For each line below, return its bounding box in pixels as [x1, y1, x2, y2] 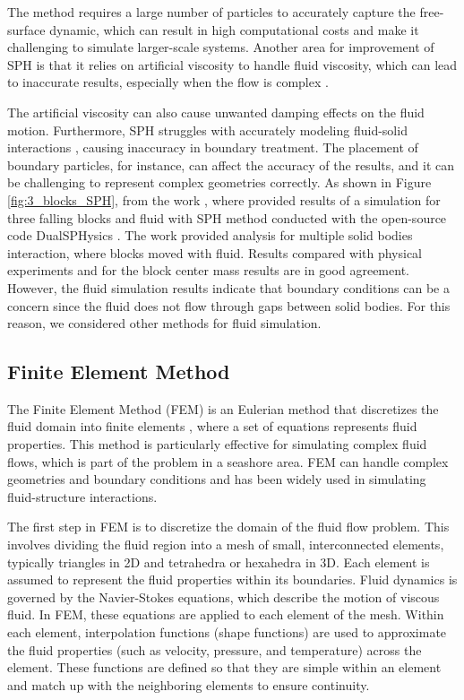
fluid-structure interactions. [7, 487, 158, 506]
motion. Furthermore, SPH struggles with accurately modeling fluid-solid [7, 120, 408, 139]
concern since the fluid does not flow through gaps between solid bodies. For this [7, 296, 451, 315]
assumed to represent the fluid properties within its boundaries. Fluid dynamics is [7, 570, 458, 589]
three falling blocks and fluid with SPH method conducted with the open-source [7, 208, 447, 227]
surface [7, 20, 46, 39]
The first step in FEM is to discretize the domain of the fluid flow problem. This [7, 517, 450, 536]
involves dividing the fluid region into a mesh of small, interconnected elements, [7, 535, 444, 554]
